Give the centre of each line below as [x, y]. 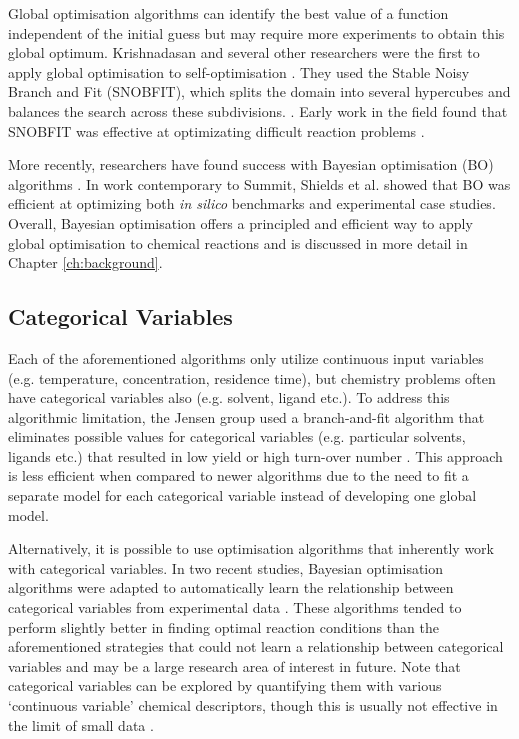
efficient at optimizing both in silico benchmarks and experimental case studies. [252, 203]
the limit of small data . [81, 724]
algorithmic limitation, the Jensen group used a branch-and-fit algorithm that [246, 416]
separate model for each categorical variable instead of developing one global [242, 495]
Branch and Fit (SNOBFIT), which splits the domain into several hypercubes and [259, 91]
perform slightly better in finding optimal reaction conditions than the [223, 626]
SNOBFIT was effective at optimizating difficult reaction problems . [216, 130]
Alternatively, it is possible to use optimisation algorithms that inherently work [251, 548]
